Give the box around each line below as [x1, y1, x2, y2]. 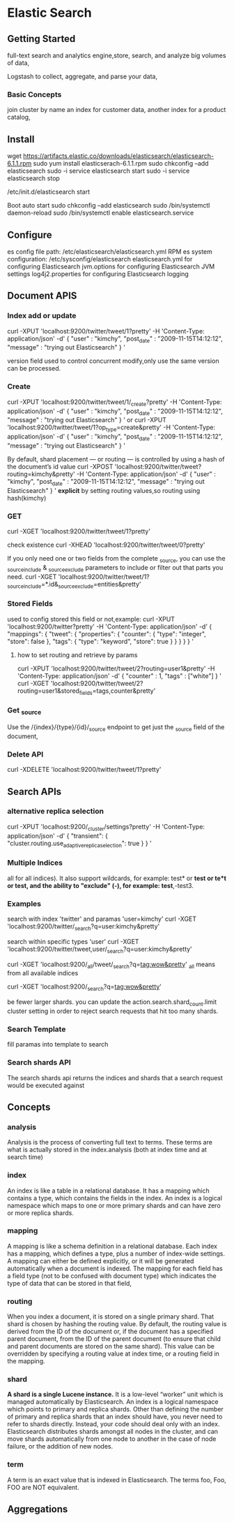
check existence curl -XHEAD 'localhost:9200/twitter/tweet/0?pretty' [7, 540, 205, 549]
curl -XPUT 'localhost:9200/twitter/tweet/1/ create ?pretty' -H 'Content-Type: [7, 397, 222, 408]
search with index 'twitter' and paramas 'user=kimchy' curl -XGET [7, 914, 197, 923]
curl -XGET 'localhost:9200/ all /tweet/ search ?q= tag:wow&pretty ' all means [7, 960, 216, 970]
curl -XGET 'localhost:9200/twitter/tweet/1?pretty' [7, 526, 151, 536]
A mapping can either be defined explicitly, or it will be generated [7, 1256, 194, 1265]
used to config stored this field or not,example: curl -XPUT [7, 615, 175, 623]
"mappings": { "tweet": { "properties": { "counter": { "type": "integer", [7, 629, 207, 638]
